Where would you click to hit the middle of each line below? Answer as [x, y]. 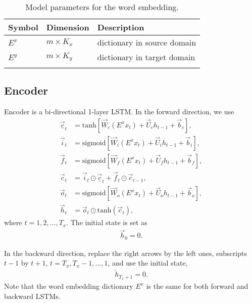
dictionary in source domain [147, 42]
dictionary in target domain [146, 57]
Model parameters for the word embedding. [102, 7]
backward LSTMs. [32, 296]
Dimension [68, 27]
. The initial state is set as [107, 222]
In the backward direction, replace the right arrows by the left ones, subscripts [125, 253]
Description [121, 27]
